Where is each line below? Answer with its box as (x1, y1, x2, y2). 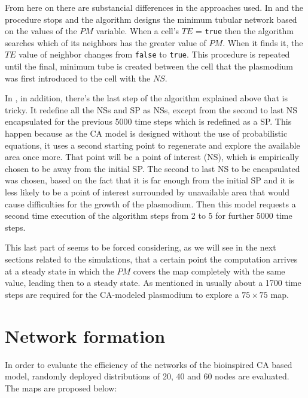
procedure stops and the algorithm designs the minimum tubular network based (5, 13, 297, 25)
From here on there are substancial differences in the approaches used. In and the (5, 1, 303, 13)
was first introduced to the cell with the (5, 71, 151, 84)
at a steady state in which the (5, 264, 114, 277)
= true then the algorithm (195, 25, 294, 37)
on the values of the (5, 25, 77, 37)
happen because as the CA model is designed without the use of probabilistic (5, 127, 288, 140)
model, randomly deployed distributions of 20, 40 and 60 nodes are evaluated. (5, 370, 289, 382)
